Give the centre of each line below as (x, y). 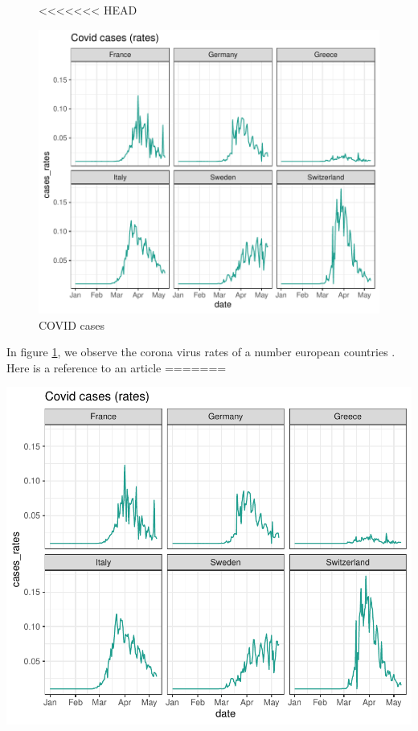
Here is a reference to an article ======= (117, 367)
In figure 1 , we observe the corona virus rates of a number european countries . (201, 352)
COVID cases (72, 324)
